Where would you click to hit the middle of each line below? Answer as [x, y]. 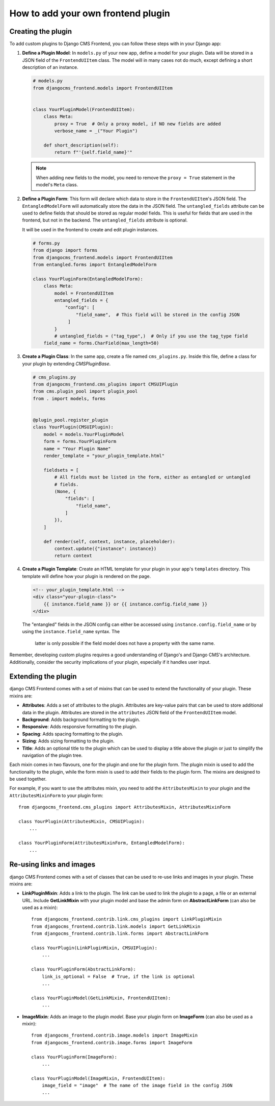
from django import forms [65, 250]
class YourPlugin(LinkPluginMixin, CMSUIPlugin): [94, 948]
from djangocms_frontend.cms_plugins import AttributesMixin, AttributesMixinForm [125, 807]
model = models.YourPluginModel [84, 434]
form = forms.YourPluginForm [80, 441]
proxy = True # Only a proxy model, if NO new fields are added [137, 124]
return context [73, 556]
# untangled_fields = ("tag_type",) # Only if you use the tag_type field [151, 336]
